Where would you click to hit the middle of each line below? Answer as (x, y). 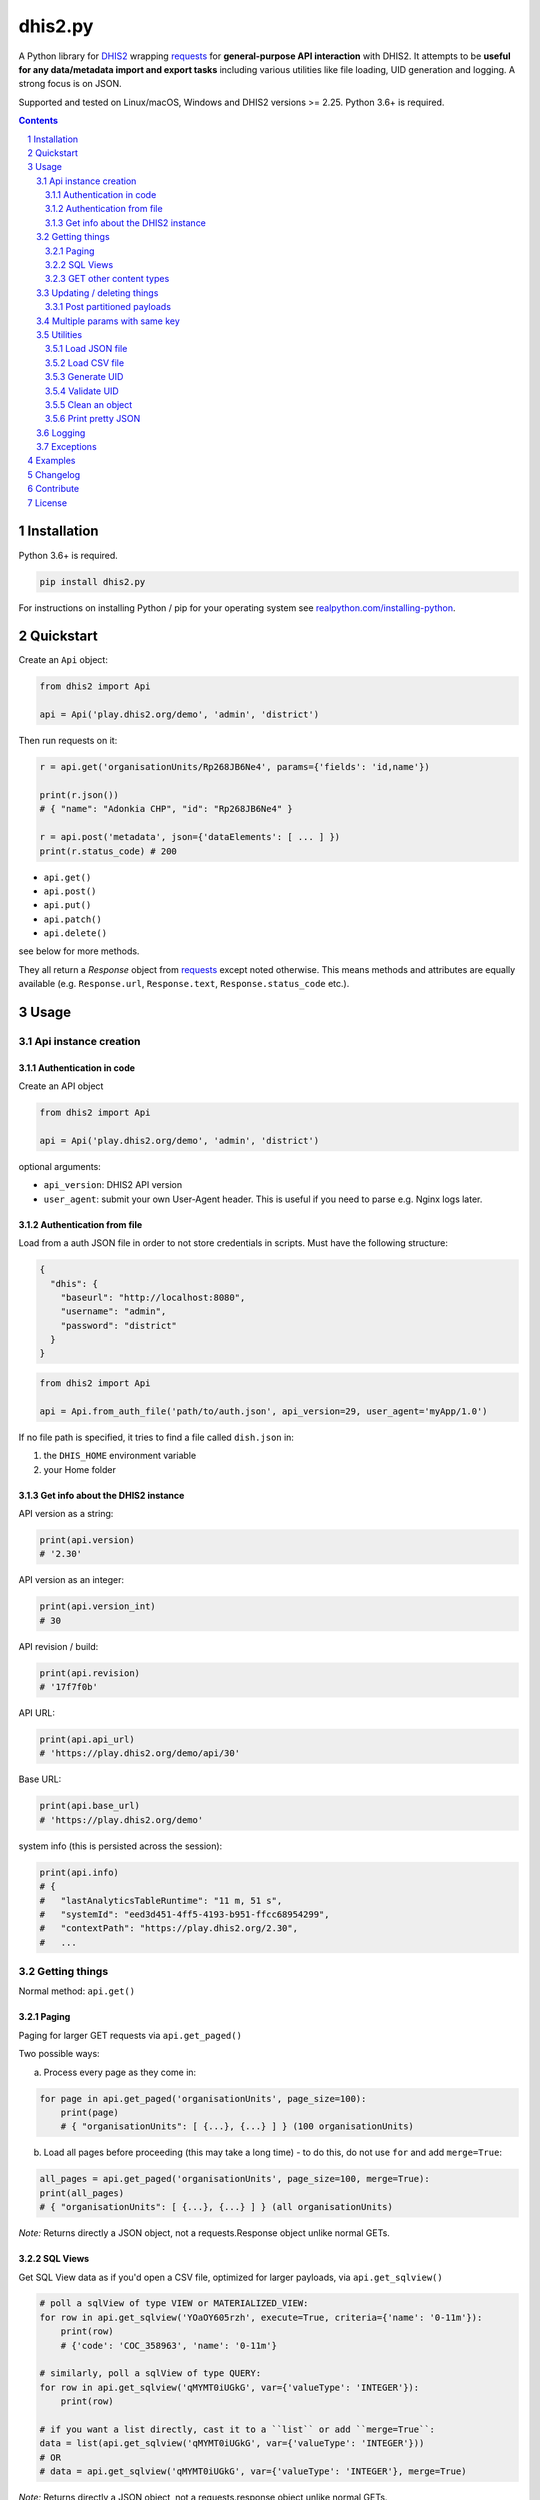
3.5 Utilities (59, 334)
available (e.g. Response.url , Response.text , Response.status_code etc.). (184, 984)
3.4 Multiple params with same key (108, 321)
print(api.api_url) (87, 1739)
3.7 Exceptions (66, 447)
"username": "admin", (113, 1311)
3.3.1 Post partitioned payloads (108, 307)
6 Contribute (53, 489)
